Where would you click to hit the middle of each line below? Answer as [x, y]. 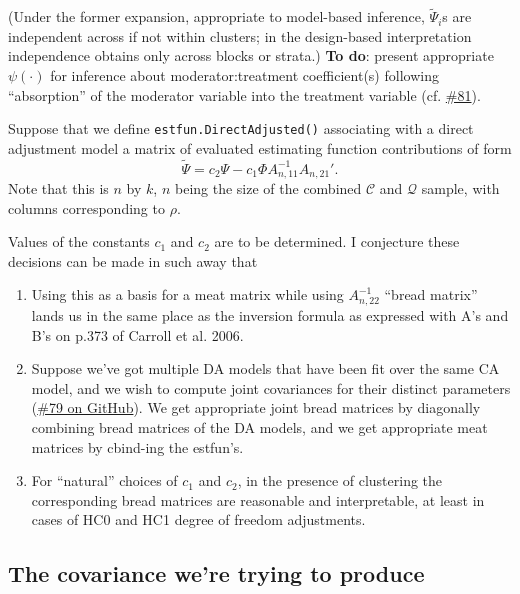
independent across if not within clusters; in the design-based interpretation [240, 35]
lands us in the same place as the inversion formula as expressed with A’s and [270, 314]
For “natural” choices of [104, 480]
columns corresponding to [86, 207]
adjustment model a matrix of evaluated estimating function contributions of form [260, 147]
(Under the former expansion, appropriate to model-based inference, [216, 16]
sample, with [460, 188]
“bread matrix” [431, 294]
